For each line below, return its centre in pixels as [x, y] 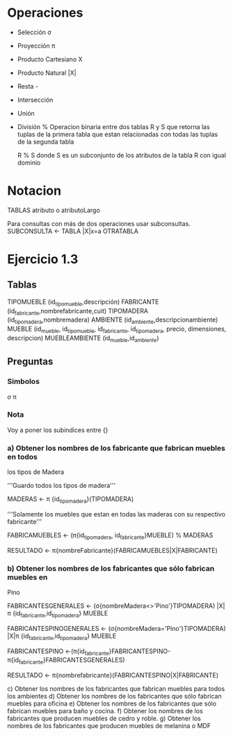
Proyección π [36, 45]
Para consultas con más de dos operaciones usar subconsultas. [99, 223]
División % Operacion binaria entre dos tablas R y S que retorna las [113, 126]
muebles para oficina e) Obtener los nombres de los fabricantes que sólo [112, 703]
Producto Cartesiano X [50, 59]
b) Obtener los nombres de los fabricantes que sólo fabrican [111, 568]
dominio [29, 163]
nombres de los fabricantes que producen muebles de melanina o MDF [109, 726]
